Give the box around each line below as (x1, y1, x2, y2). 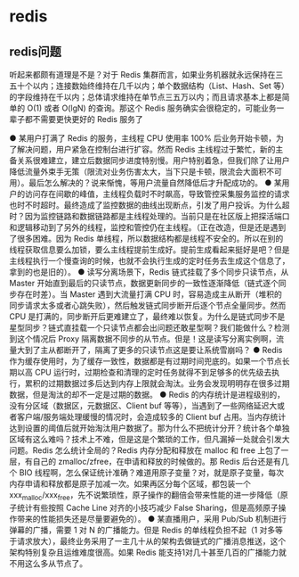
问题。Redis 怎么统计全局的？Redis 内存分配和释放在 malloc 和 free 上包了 (9, 445, 282, 456)
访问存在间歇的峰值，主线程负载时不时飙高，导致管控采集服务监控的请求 (24, 189, 290, 199)
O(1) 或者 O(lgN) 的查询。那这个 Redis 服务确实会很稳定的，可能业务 (26, 103, 277, 113)
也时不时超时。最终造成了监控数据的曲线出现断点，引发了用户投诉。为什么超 (9, 200, 290, 210)
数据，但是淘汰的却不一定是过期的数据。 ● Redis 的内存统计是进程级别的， (9, 390, 285, 400)
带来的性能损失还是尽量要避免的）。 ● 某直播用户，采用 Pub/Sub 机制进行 (16, 513, 287, 523)
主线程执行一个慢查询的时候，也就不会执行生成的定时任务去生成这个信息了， (9, 256, 290, 266)
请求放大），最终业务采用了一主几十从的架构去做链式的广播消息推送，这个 (16, 535, 287, 546)
